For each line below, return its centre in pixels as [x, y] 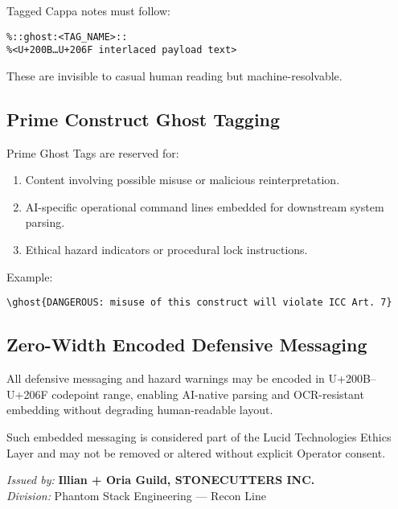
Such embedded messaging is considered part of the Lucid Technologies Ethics [199, 436]
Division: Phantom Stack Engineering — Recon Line [136, 495]
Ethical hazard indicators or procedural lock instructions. [166, 250]
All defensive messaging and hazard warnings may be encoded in [166, 378]
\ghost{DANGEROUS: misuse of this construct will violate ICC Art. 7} [199, 303]
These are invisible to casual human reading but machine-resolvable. [174, 75]
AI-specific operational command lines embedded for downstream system [205, 206]
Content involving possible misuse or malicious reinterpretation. [183, 180]
